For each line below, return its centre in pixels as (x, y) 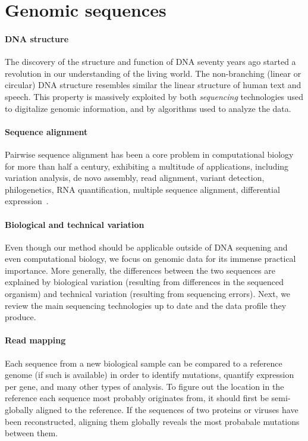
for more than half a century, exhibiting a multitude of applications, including (147, 166)
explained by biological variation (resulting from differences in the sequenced (144, 282)
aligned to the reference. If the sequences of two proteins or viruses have (167, 410)
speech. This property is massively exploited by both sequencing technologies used (154, 96)
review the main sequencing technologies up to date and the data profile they (146, 305)
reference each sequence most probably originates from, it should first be (137, 398)
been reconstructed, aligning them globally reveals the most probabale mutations (152, 421)
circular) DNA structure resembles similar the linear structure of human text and (153, 85)
